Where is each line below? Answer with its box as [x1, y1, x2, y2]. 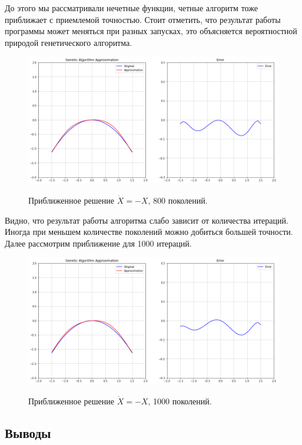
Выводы [5, 423, 51, 441]
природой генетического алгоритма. [5, 36, 132, 48]
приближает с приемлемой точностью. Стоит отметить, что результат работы [5, 13, 281, 25]
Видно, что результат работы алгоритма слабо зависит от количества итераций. [5, 214, 288, 226]
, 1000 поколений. [148, 395, 212, 407]
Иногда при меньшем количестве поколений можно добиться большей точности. [5, 225, 293, 238]
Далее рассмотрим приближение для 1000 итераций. [5, 237, 192, 249]
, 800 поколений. [148, 194, 208, 206]
